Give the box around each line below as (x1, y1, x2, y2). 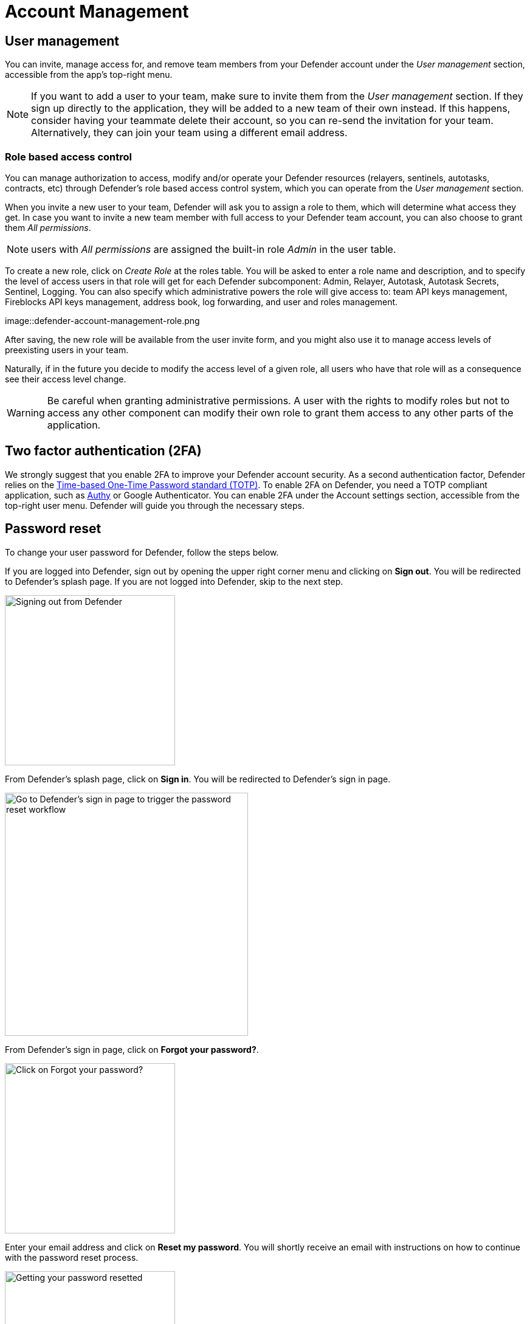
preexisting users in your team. (5, 344, 129, 355)
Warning (7, 406, 45, 419)
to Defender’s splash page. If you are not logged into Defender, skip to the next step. (5, 576, 343, 587)
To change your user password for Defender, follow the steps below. (5, 546, 279, 557)
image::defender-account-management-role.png (5, 315, 200, 326)
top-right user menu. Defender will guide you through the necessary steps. (5, 500, 305, 511)
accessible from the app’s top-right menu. (5, 69, 173, 80)
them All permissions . (5, 222, 91, 233)
